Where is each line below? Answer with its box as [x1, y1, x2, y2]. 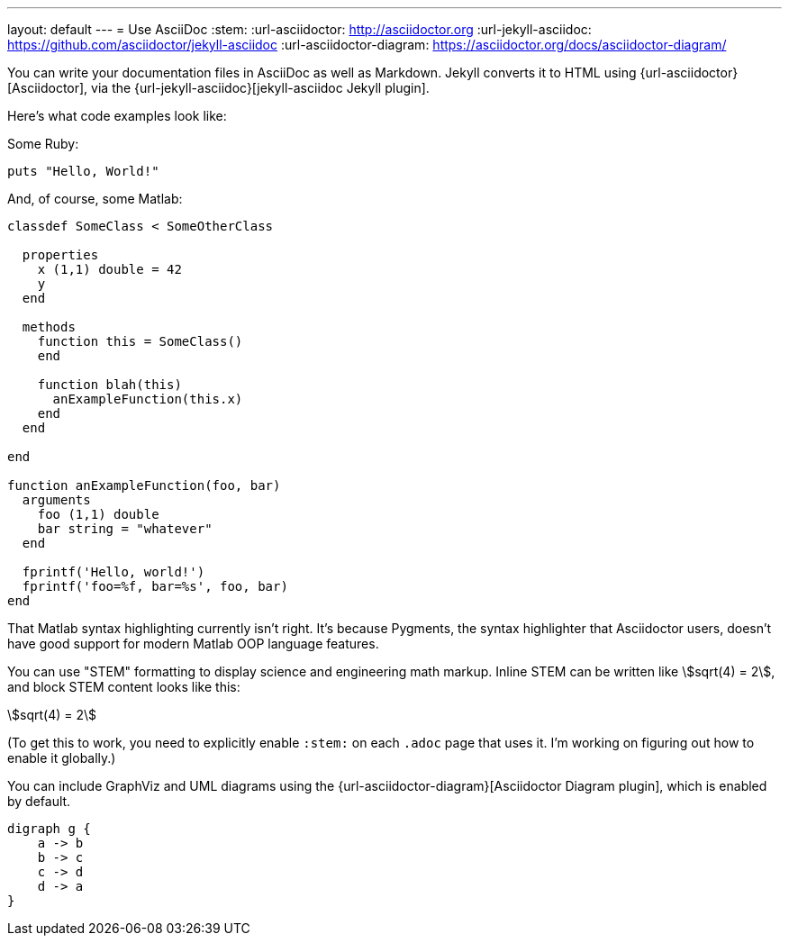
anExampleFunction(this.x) [52, 392, 243, 406]
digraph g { [7, 821, 91, 836]
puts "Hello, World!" [7, 164, 159, 178]
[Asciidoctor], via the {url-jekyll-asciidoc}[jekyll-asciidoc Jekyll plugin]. [7, 80, 430, 95]
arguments [22, 493, 91, 507]
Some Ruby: [7, 136, 79, 151]
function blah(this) [37, 377, 182, 392]
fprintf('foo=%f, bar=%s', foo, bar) [22, 579, 288, 594]
